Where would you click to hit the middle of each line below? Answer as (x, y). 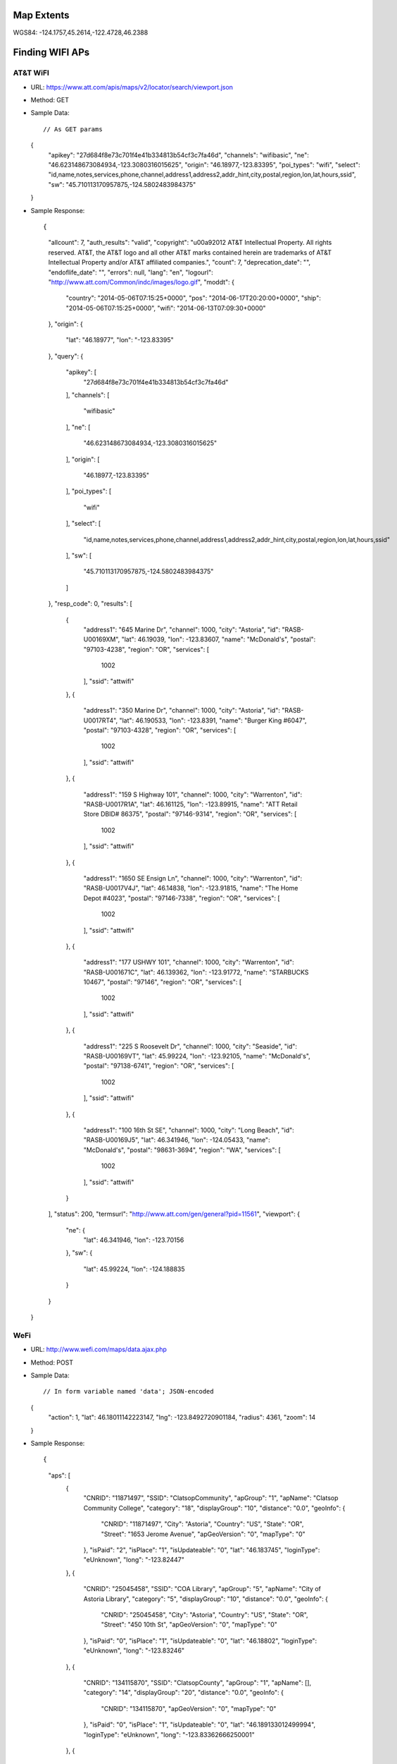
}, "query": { (66, 356)
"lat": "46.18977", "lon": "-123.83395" (120, 340)
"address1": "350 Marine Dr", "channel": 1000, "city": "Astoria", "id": (182, 711)
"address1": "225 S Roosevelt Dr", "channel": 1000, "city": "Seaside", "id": (190, 1046)
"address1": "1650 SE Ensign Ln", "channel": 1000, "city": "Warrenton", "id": (193, 878)
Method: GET (50, 100)
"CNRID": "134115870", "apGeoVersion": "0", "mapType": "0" (189, 1708)
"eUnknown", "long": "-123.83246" (134, 1650)
